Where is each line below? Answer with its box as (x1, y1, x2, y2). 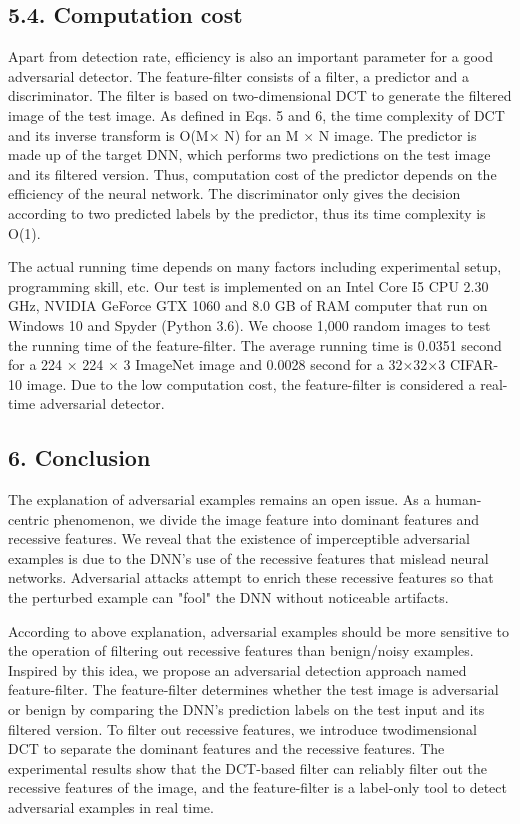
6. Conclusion (8, 442, 151, 473)
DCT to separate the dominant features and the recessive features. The (8, 738, 445, 759)
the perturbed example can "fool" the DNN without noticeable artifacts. (8, 587, 449, 608)
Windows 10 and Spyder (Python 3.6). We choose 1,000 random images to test (8, 314, 491, 335)
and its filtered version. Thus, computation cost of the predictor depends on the (8, 163, 497, 184)
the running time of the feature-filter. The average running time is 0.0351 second (8, 334, 502, 355)
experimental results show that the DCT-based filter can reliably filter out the (8, 757, 488, 778)
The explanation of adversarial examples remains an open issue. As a (8, 489, 431, 510)
